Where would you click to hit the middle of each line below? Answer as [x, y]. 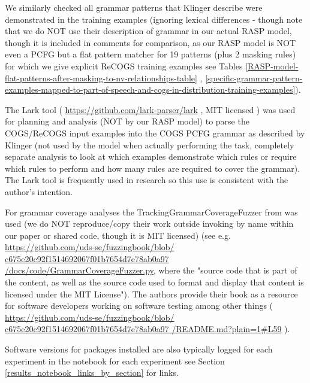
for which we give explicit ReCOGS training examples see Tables [124, 66]
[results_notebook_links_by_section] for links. [92, 373]
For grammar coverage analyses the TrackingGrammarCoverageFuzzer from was [151, 212]
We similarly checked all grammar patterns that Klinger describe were [134, 7]
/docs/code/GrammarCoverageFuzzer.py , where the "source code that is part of [151, 270]
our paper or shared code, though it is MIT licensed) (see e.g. [118, 235]
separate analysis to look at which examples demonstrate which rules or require [151, 156]
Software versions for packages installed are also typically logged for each [139, 349]
